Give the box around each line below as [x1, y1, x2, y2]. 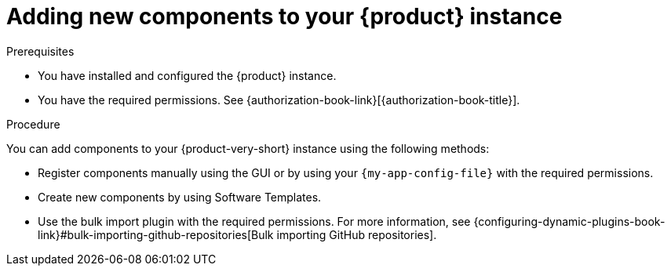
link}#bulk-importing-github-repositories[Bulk [38, 227, 274, 241]
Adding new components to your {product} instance [6, 3, 563, 30]
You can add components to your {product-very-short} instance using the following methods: [6, 141, 490, 155]
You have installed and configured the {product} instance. [38, 68, 337, 82]
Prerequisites [6, 44, 75, 58]
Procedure [6, 117, 60, 131]
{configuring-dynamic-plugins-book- [473, 214, 666, 228]
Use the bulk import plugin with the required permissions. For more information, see [38, 214, 471, 228]
